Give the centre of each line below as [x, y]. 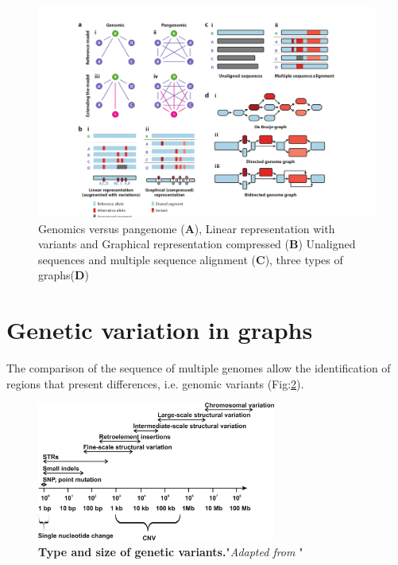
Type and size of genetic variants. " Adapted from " [171, 551]
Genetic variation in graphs [160, 330]
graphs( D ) [64, 275]
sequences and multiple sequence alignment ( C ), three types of [191, 259]
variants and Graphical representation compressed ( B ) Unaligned [197, 244]
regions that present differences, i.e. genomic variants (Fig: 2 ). [155, 383]
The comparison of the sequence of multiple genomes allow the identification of [199, 368]
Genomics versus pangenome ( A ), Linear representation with [187, 228]
